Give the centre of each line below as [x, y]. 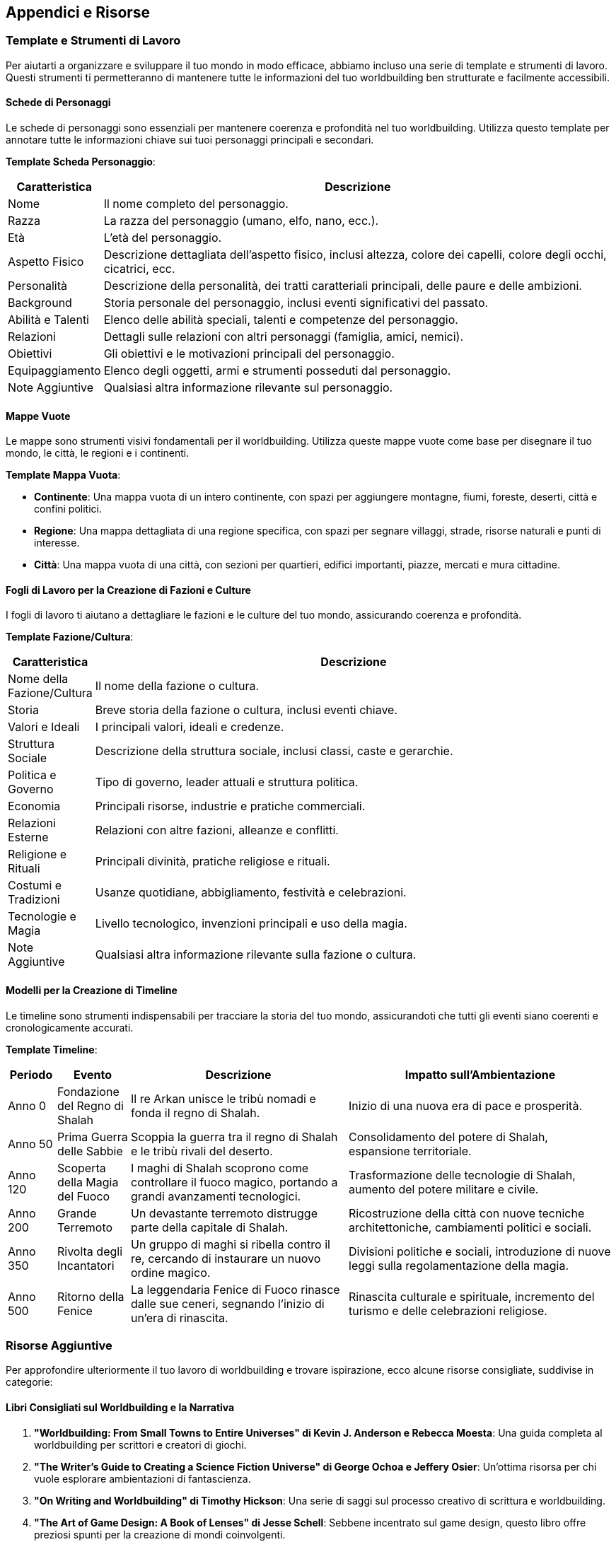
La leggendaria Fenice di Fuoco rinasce [236, 1289]
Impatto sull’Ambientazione [480, 1074]
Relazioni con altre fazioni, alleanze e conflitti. [217, 830]
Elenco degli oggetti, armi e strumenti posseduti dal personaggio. [277, 371]
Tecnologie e [42, 917]
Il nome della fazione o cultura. [177, 686]
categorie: [29, 1382]
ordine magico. [171, 1272]
